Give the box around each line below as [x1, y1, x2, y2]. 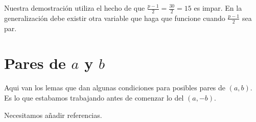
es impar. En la [194, 3, 242, 13]
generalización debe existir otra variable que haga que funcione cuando [4, 12, 225, 23]
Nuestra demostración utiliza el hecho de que [4, 3, 145, 13]
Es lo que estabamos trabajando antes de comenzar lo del [4, 92, 184, 103]
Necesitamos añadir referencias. [4, 109, 102, 120]
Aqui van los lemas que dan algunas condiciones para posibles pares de [4, 82, 226, 93]
